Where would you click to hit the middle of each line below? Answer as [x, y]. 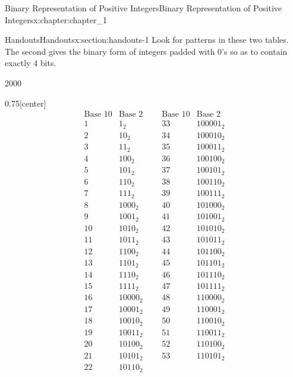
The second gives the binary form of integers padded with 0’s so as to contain [146, 51]
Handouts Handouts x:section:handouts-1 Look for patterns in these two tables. [147, 40]
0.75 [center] [26, 103]
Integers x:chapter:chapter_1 [56, 19]
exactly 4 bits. [31, 63]
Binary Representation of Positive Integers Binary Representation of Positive [144, 8]
